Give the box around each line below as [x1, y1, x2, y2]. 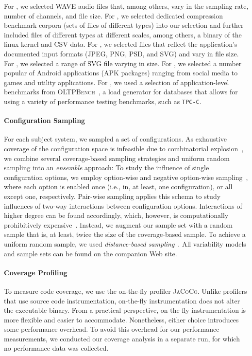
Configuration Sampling [4, 115, 85, 125]
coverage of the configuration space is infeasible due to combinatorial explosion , [4, 143, 244, 153]
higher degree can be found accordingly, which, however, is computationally [4, 210, 229, 220]
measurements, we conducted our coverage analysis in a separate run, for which [4, 333, 240, 343]
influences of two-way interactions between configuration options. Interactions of [4, 200, 242, 211]
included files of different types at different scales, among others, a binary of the [4, 29, 242, 39]
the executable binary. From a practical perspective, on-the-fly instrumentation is [4, 305, 246, 315]
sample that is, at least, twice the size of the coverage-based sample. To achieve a [4, 229, 246, 239]
